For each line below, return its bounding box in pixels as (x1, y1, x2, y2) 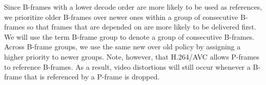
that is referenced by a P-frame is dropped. (24, 71, 160, 82)
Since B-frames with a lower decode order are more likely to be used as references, (4, 2, 262, 12)
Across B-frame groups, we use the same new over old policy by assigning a (4, 41, 241, 52)
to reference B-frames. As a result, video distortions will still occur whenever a (4, 61, 251, 72)
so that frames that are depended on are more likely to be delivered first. (27, 21, 256, 32)
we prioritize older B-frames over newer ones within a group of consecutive (4, 11, 238, 22)
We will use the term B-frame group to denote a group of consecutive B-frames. (4, 31, 255, 42)
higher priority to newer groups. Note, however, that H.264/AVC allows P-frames (4, 51, 259, 62)
